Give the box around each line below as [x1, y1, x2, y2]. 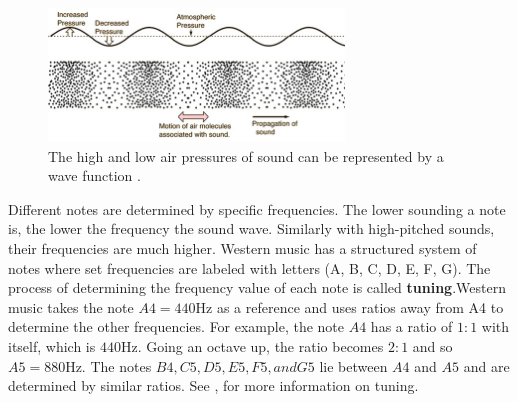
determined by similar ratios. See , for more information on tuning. [8, 375, 419, 396]
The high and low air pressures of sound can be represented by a [48, 145, 444, 166]
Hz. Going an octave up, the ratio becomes [120, 335, 384, 356]
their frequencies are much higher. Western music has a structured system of [8, 237, 477, 258]
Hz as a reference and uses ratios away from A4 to [195, 296, 504, 317]
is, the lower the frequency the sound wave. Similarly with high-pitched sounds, [8, 218, 495, 239]
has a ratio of [370, 316, 453, 337]
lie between [319, 355, 388, 376]
